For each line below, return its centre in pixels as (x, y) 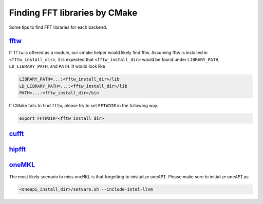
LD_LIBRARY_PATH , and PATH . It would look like (57, 66)
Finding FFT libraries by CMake (73, 13)
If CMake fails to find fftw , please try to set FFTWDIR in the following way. (84, 105)
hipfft (18, 149)
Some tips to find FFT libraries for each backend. (58, 27)
